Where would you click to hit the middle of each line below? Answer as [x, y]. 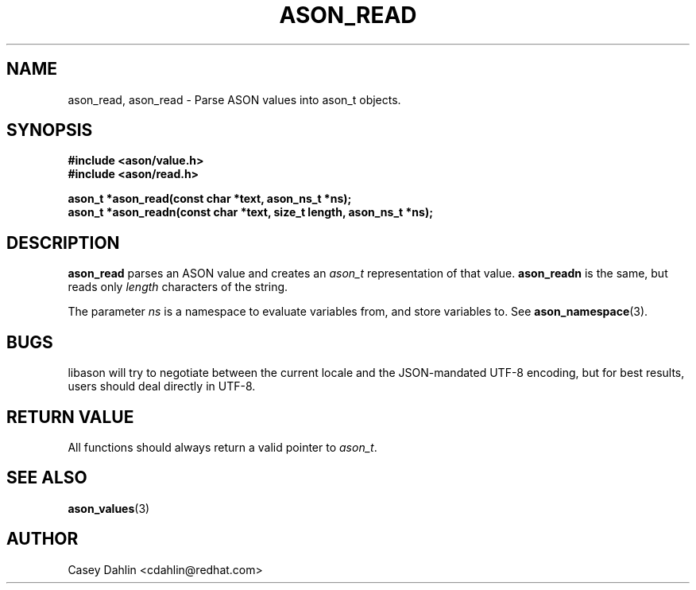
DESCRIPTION [63, 243]
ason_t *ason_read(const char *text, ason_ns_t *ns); [210, 199]
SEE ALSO [47, 478]
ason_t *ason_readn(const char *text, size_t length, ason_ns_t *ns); [250, 212]
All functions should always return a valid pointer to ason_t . [222, 447]
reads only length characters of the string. [178, 287]
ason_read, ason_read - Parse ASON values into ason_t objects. [234, 99]
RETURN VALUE [70, 417]
